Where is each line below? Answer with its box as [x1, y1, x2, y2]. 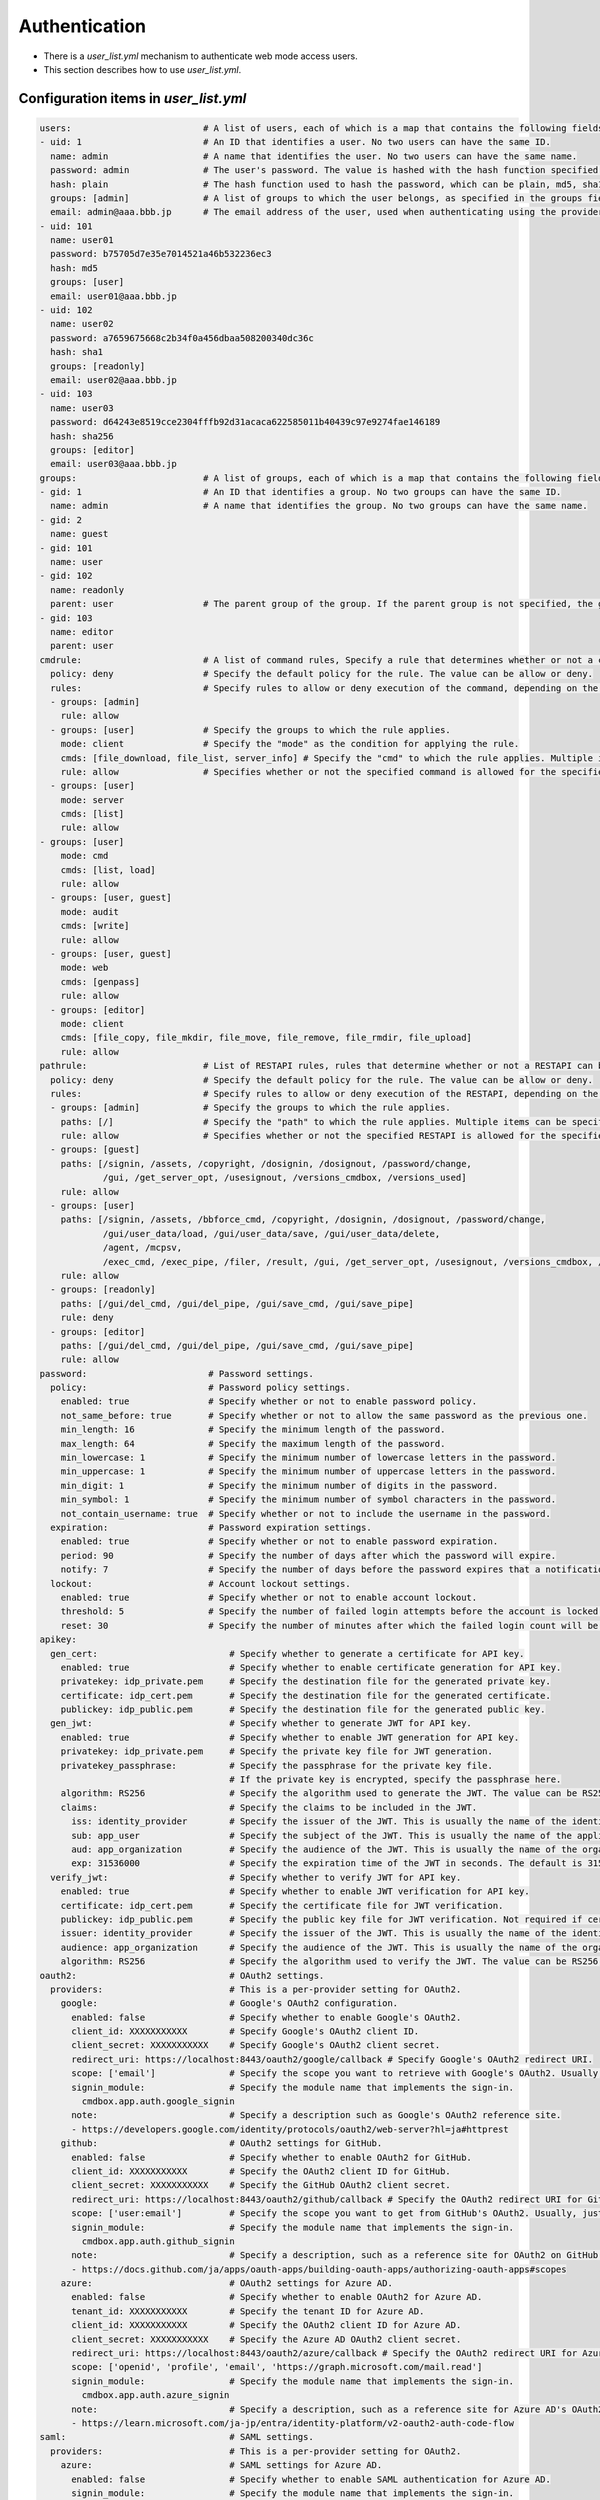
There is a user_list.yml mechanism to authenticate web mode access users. [43, 50, 359, 62]
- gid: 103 [39, 612, 93, 624]
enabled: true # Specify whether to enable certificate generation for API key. [60, 1661, 562, 1673]
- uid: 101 [39, 220, 93, 232]
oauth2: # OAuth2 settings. [39, 1970, 325, 1981]
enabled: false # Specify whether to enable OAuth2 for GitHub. [71, 2151, 472, 2163]
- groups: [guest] [50, 1144, 140, 1155]
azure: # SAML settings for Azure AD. [60, 2460, 383, 2471]
